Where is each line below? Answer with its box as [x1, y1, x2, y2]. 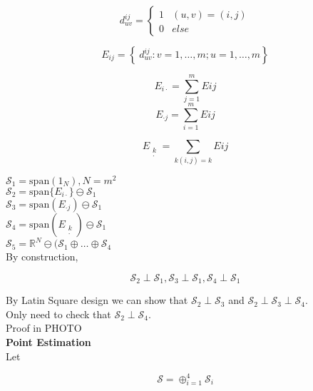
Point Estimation [6, 334, 91, 349]
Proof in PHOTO [6, 320, 82, 335]
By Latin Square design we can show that [6, 293, 188, 308]
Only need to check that [6, 306, 111, 321]
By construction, [6, 249, 78, 264]
